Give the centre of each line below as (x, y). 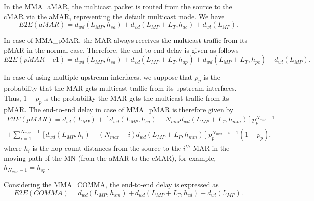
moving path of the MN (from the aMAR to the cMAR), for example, (110, 157)
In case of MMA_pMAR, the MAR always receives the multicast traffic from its (126, 40)
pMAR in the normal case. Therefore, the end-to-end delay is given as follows (121, 50)
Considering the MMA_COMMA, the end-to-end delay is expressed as (111, 184)
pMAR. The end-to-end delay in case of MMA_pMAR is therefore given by (119, 109)
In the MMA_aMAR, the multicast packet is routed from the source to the (118, 6)
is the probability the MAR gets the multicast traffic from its (136, 98)
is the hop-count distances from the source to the (107, 148)
